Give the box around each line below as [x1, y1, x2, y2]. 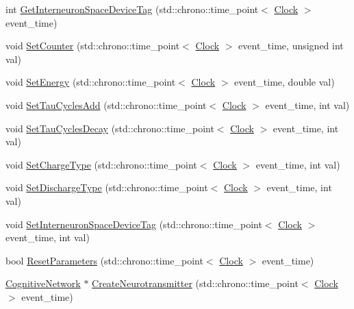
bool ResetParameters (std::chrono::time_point [5, 253, 203, 267]
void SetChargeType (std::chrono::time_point [5, 157, 197, 171]
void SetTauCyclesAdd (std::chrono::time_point [5, 97, 207, 112]
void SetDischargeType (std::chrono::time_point [5, 180, 208, 195]
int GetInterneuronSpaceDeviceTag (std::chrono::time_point [5, 2, 259, 16]
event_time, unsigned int [238, 38, 344, 53]
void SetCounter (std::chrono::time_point [5, 38, 180, 53]
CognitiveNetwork [5, 276, 81, 291]
